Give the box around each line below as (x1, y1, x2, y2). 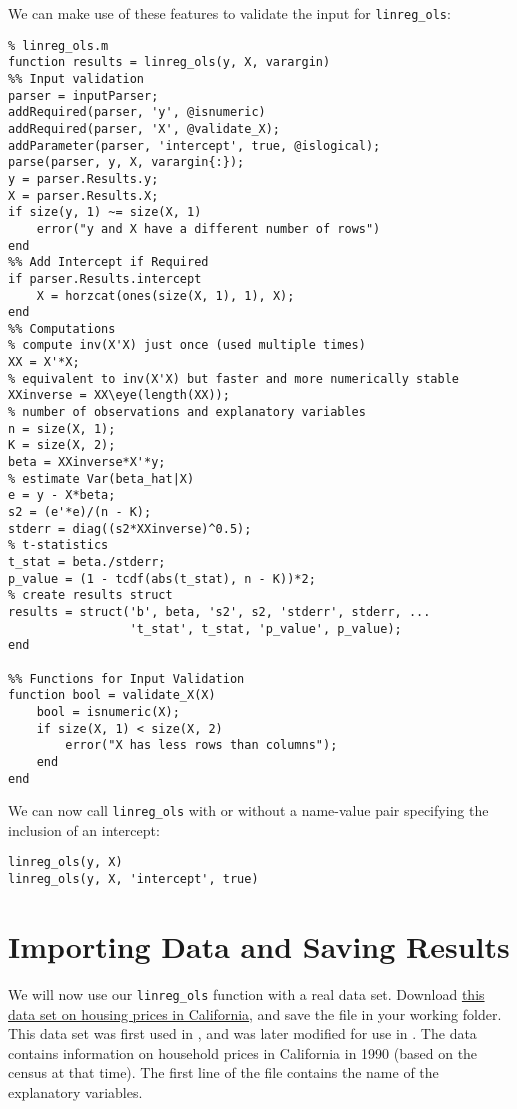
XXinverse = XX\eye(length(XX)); (8, 388, 230, 403)
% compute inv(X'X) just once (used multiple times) (8, 338, 366, 353)
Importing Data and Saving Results (8, 925, 510, 966)
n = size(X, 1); (8, 421, 116, 436)
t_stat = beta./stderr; (8, 555, 166, 569)
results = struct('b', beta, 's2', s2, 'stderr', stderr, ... (8, 604, 431, 619)
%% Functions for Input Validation (8, 671, 245, 686)
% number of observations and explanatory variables (8, 405, 366, 420)
